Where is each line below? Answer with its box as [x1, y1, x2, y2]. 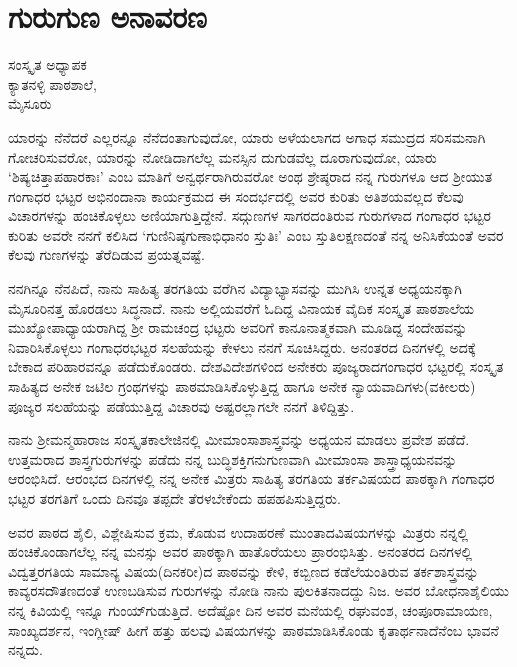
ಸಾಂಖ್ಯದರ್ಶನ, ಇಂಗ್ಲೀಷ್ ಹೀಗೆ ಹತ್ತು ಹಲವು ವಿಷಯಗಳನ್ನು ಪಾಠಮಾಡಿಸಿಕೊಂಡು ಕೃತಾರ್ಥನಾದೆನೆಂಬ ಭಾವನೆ [8, 619, 499, 640]
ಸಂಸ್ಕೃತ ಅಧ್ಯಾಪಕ [8, 54, 87, 75]
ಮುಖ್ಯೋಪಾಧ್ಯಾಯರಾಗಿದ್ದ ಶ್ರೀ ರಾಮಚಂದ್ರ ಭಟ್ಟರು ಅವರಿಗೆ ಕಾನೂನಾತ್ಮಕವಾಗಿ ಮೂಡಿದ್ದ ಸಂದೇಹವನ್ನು [8, 317, 468, 338]
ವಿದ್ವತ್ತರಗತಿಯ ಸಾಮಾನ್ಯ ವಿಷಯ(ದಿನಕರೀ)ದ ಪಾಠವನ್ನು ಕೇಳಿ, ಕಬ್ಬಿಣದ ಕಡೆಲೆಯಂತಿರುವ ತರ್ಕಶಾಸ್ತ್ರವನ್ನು [8, 560, 479, 581]
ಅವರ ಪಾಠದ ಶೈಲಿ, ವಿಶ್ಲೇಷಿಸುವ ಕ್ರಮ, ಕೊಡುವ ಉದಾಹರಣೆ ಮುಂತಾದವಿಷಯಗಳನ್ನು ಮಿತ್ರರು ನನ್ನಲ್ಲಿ [8, 521, 469, 542]
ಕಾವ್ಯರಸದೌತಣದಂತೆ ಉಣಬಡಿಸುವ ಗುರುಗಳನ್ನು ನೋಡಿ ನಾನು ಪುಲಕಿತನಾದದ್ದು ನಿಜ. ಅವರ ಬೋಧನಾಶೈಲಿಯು [8, 580, 509, 601]
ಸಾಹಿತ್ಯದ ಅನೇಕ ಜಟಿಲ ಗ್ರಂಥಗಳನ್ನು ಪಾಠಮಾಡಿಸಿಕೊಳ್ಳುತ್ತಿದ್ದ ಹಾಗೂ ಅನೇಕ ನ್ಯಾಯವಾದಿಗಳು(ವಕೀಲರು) [8, 376, 476, 397]
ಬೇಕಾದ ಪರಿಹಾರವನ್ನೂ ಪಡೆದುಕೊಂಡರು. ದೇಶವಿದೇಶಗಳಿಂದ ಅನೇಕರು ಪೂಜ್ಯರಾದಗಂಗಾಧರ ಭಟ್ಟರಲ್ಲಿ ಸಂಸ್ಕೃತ [8, 356, 504, 377]
